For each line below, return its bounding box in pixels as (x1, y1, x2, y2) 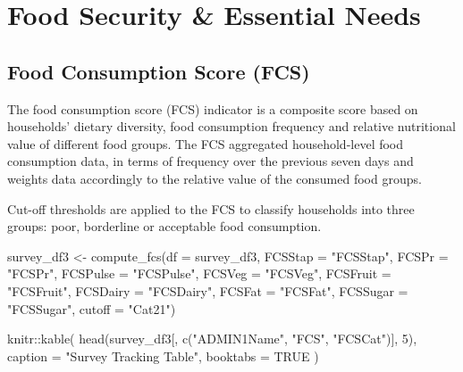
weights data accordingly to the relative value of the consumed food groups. (7, 169, 422, 187)
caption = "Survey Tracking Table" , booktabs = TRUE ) (7, 346, 319, 365)
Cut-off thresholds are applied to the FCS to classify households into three (7, 199, 415, 218)
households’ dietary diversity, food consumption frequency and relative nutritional (7, 117, 456, 136)
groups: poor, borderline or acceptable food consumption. (7, 217, 322, 236)
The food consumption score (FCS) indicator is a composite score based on (7, 99, 418, 118)
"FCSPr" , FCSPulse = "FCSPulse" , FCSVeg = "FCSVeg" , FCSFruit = (7, 264, 391, 283)
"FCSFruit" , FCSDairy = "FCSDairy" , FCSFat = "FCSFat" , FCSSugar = (7, 281, 408, 300)
